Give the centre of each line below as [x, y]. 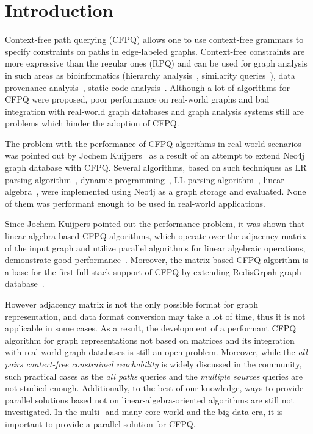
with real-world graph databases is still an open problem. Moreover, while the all [156, 352]
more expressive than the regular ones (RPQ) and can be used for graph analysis [156, 63]
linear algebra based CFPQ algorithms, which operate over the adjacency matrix [156, 236]
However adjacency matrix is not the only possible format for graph [131, 304]
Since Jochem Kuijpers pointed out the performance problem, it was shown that [155, 224]
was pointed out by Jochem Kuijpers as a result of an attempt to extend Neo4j [155, 155]
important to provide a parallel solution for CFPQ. [100, 423]
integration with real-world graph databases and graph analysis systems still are [155, 111]
